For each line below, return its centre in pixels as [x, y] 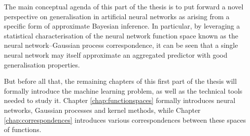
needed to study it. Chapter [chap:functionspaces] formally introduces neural [120, 100]
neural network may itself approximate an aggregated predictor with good [116, 54]
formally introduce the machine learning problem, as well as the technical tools [123, 90]
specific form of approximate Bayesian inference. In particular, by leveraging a [122, 26]
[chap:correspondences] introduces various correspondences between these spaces [125, 119]
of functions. [23, 129]
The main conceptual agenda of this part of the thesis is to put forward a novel [124, 6]
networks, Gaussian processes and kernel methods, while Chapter [102, 110]
